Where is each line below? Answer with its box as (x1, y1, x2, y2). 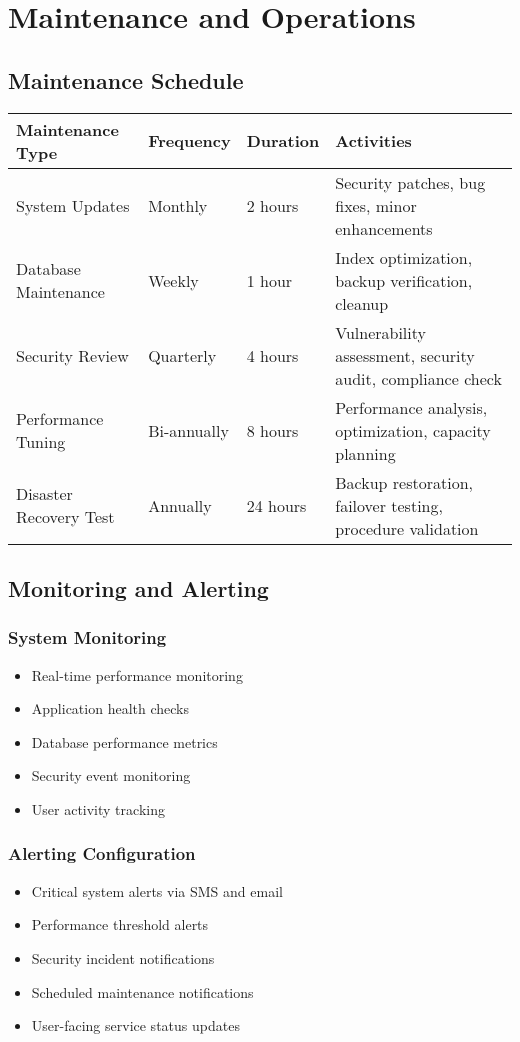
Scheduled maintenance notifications (31, 981, 254, 1002)
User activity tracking (31, 798, 165, 819)
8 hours (246, 418, 299, 442)
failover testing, (335, 493, 443, 517)
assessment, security (335, 343, 475, 367)
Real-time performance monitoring (31, 664, 243, 685)
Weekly (148, 268, 199, 292)
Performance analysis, (335, 395, 488, 419)
